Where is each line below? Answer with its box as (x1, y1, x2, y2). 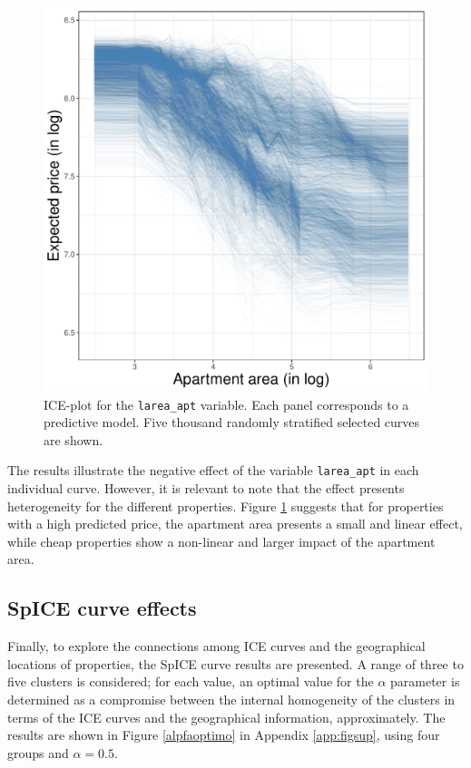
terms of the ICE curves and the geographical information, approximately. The (7, 707, 446, 726)
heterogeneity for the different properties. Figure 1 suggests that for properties (7, 496, 444, 515)
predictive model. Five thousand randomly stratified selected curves (44, 413, 420, 432)
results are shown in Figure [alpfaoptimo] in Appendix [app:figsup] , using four (7, 725, 440, 744)
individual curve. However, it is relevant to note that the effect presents (7, 479, 405, 498)
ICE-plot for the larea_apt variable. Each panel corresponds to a (44, 394, 409, 413)
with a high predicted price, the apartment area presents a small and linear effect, (7, 514, 463, 533)
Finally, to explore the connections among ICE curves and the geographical (7, 637, 426, 656)
